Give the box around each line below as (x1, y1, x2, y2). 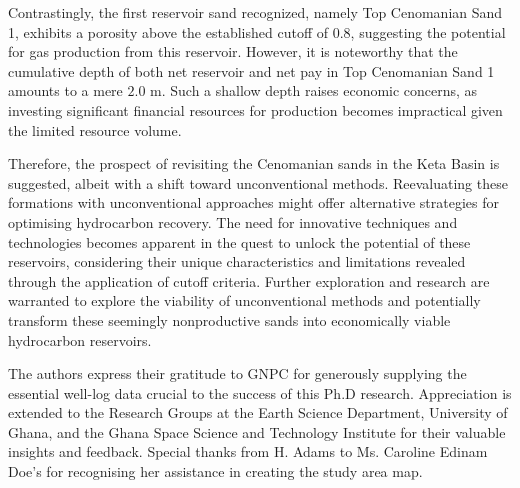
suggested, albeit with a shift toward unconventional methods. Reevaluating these (8, 172, 508, 193)
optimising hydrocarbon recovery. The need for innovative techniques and (8, 211, 458, 232)
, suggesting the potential (350, 21, 506, 42)
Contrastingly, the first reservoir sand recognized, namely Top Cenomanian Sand (8, 2, 503, 22)
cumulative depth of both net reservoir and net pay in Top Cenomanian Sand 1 (8, 60, 495, 81)
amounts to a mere (8, 80, 123, 101)
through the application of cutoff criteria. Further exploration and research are (8, 270, 490, 291)
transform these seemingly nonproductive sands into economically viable (8, 309, 451, 330)
